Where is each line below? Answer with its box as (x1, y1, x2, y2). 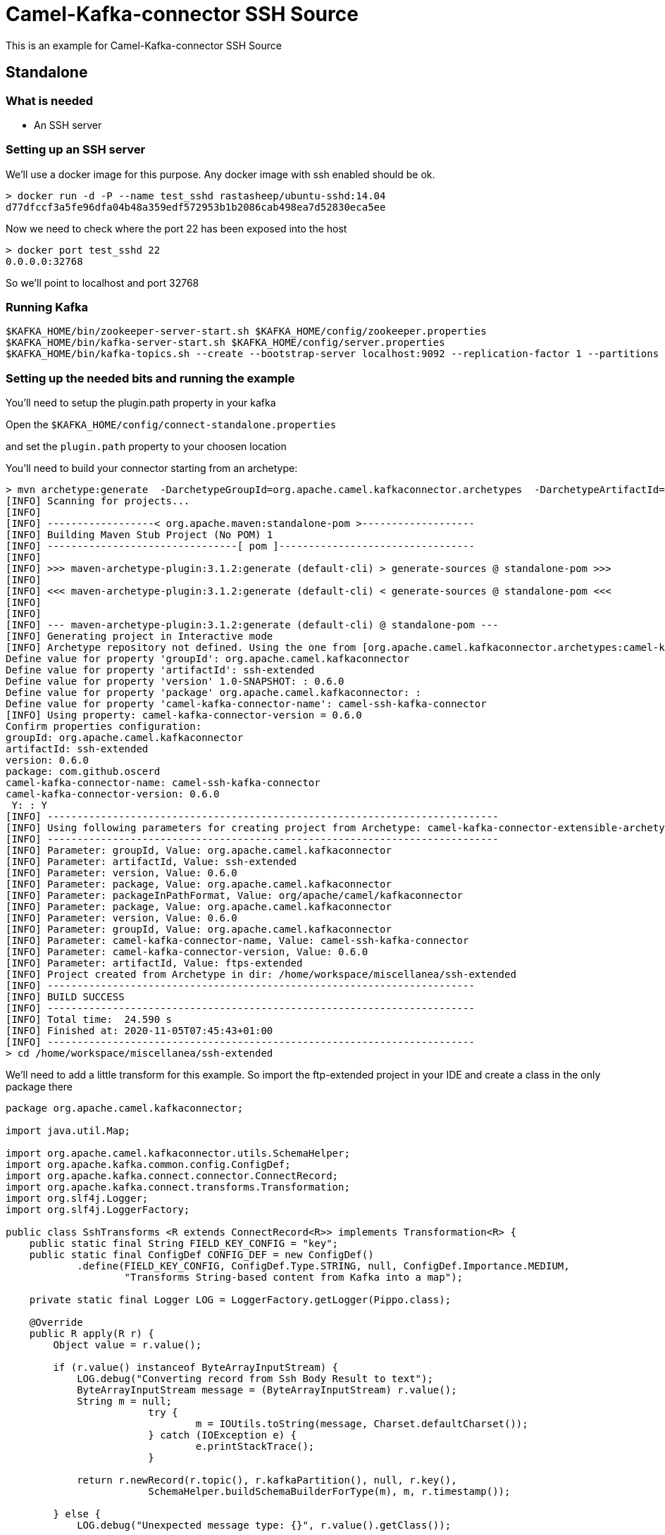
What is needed (6, 93, 94, 108)
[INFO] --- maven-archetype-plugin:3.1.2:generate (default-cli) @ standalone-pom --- (6, 619, 499, 631)
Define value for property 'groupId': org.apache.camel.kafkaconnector (6, 653, 410, 665)
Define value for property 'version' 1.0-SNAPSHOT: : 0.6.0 (6, 676, 344, 688)
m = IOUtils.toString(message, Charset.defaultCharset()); (195, 1418, 528, 1430)
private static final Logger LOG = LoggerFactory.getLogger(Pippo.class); (29, 1294, 452, 1306)
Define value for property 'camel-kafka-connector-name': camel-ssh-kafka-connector (6, 698, 487, 710)
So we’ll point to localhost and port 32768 (6, 276, 199, 289)
